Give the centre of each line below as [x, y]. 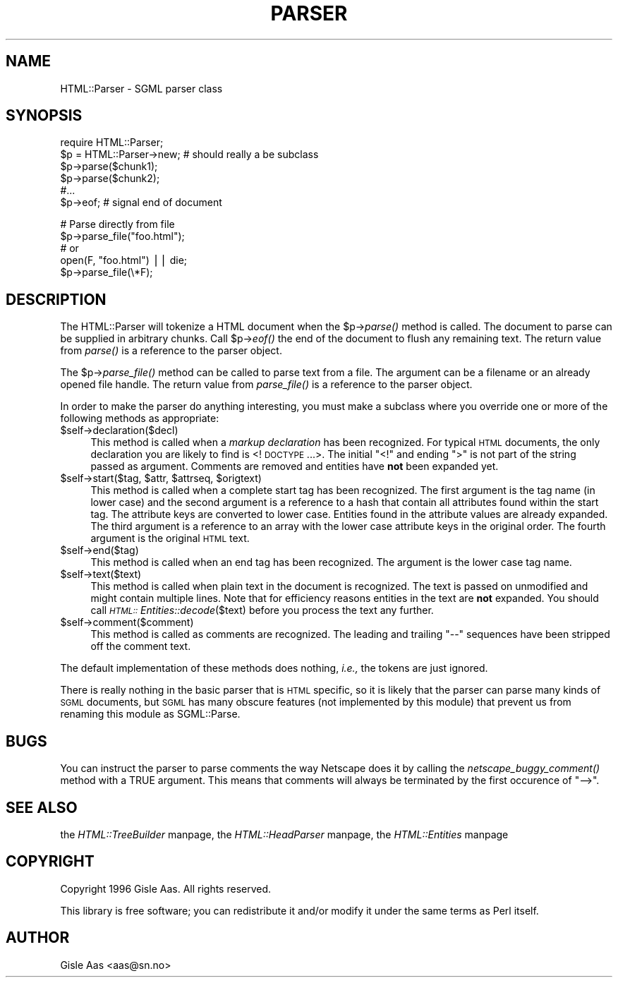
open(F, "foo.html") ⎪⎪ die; [124, 260]
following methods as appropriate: [140, 418]
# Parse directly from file [117, 224]
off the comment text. [141, 646]
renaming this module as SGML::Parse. [150, 714]
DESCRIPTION [56, 299]
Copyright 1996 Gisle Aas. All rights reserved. [166, 888]
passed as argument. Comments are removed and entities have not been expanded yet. [295, 466]
